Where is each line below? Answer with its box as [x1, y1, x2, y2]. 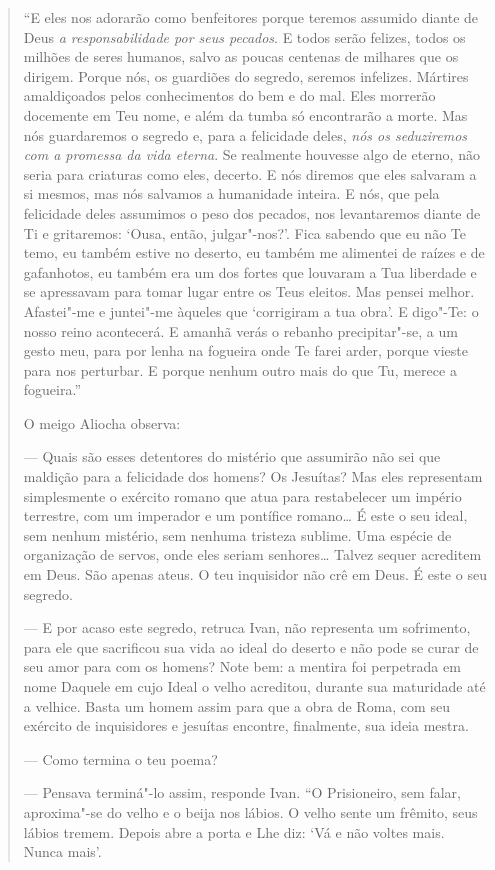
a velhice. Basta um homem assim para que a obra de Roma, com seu [23, 695, 450, 716]
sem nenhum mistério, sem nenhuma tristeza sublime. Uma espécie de [23, 524, 452, 545]
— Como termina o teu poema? [23, 748, 218, 769]
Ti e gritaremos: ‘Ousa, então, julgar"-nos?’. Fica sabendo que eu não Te [23, 222, 466, 243]
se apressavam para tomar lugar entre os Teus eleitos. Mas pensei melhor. [23, 281, 475, 302]
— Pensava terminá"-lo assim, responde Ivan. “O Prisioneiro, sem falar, [23, 782, 461, 803]
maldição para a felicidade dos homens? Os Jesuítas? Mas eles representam [23, 466, 483, 487]
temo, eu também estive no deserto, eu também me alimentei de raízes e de [23, 242, 485, 263]
